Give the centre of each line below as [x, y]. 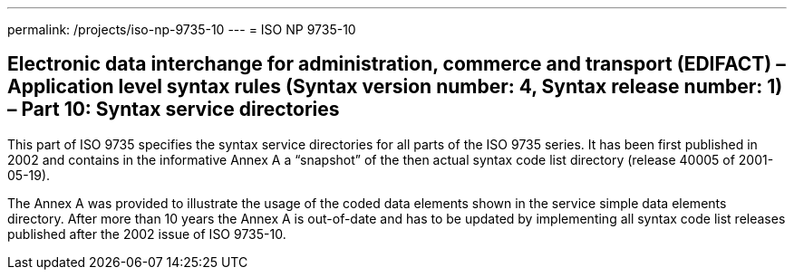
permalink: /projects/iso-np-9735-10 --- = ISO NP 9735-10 [182, 29]
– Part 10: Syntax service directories [174, 110]
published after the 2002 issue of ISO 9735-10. [147, 234]
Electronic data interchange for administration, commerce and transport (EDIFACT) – [397, 64]
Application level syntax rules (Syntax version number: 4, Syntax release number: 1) [395, 87]
